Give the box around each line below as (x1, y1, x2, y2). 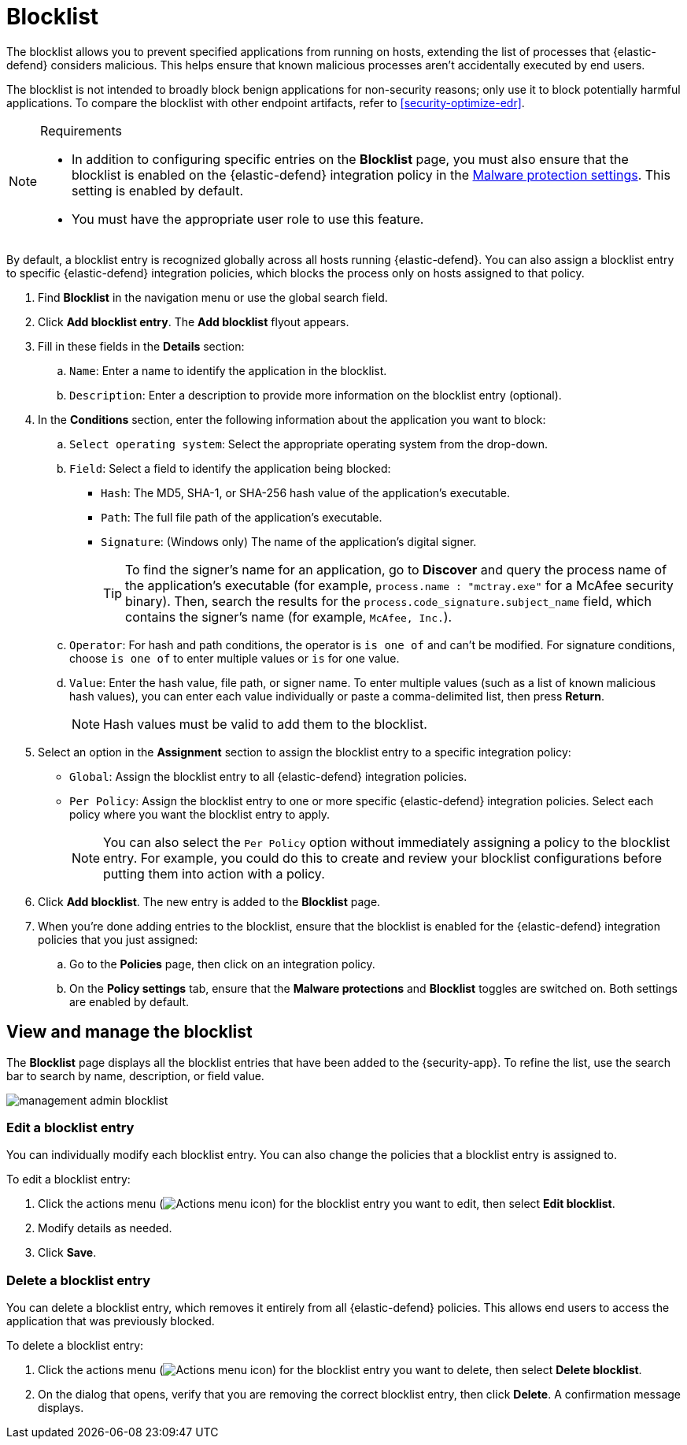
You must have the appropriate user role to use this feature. (72, 210, 424, 227)
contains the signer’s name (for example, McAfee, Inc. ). (125, 608, 452, 625)
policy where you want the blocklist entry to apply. (69, 807, 331, 821)
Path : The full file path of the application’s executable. (101, 510, 382, 524)
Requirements (40, 122, 122, 139)
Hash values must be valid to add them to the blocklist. (103, 715, 427, 732)
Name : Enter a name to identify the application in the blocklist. (69, 363, 387, 377)
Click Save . (38, 1246, 97, 1260)
